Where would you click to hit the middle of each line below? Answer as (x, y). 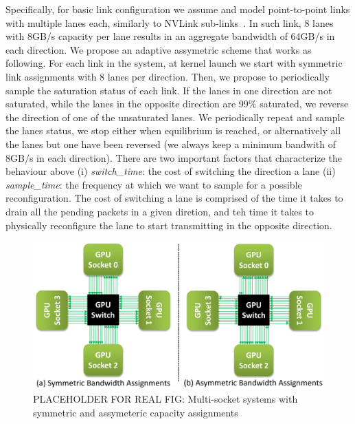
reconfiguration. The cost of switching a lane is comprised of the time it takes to (174, 198)
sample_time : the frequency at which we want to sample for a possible (154, 184)
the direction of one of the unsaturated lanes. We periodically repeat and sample (175, 117)
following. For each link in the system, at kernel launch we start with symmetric (174, 63)
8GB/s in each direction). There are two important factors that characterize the (174, 157)
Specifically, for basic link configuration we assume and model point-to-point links (178, 9)
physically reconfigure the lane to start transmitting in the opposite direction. (169, 225)
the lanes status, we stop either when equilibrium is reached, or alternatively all (173, 130)
